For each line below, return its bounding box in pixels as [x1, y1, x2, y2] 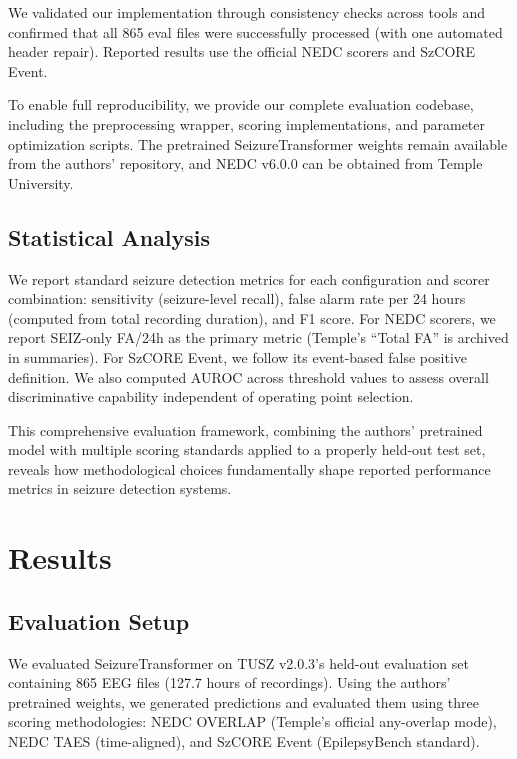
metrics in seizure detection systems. [8, 478, 232, 499]
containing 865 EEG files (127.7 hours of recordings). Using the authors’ [8, 672, 451, 693]
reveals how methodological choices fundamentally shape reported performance [8, 458, 491, 479]
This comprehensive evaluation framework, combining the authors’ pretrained [8, 419, 483, 440]
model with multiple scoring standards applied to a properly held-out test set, [8, 439, 486, 460]
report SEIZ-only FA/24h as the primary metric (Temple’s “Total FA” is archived [8, 327, 509, 348]
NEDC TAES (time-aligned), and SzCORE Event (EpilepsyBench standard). [8, 731, 480, 752]
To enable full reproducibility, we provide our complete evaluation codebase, [8, 94, 474, 115]
